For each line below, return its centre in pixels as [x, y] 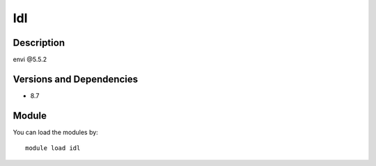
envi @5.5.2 [30, 60]
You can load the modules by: [56, 132]
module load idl [53, 148]
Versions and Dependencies [76, 79]
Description [39, 43]
